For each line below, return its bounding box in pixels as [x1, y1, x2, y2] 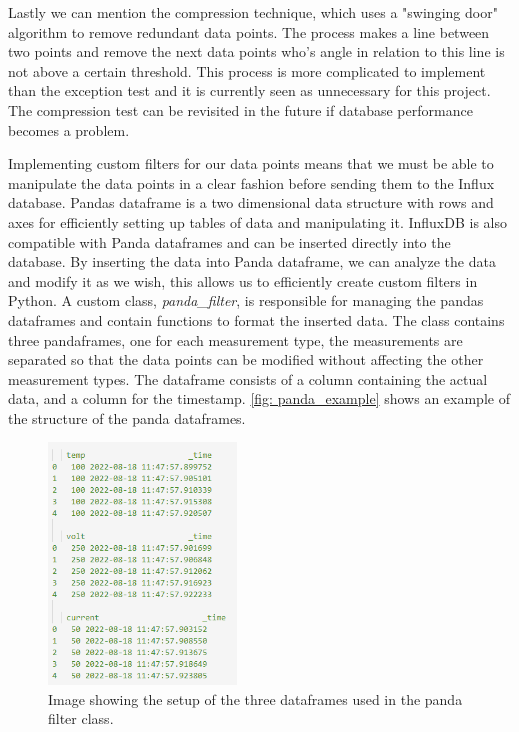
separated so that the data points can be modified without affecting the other [8, 349, 484, 370]
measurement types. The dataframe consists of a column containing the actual [8, 368, 488, 389]
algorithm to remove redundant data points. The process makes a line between [8, 21, 490, 42]
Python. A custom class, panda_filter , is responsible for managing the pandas [8, 290, 484, 311]
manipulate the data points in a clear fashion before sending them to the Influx [8, 172, 495, 193]
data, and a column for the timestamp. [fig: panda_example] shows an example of [8, 388, 510, 409]
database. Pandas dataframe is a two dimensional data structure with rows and [8, 192, 494, 213]
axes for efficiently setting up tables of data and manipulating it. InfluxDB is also [8, 211, 507, 232]
